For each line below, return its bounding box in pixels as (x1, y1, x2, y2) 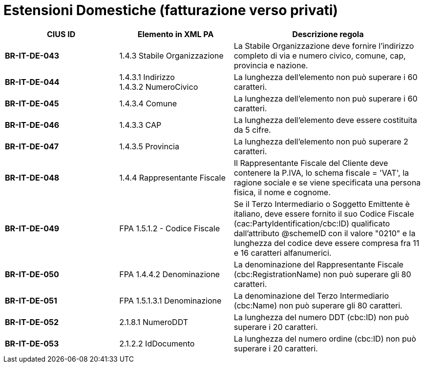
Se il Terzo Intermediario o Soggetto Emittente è (233, 199, 410, 209)
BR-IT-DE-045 (5, 98, 59, 108)
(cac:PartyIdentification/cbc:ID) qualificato (233, 218, 390, 228)
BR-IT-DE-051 (5, 295, 57, 306)
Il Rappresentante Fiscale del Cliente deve (233, 158, 388, 168)
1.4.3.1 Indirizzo (119, 72, 175, 82)
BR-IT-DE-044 (5, 77, 60, 87)
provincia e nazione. (233, 60, 308, 70)
